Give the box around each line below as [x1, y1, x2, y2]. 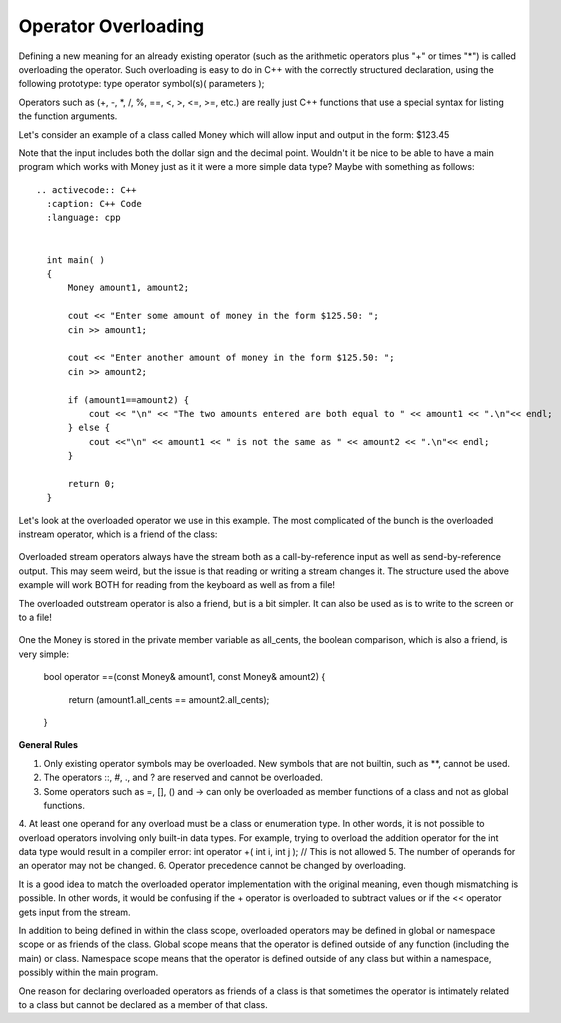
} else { [67, 422, 111, 434]
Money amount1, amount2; [67, 282, 190, 294]
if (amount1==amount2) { [67, 394, 190, 405]
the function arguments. [18, 110, 118, 122]
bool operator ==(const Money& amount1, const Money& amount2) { [43, 671, 326, 683]
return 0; [67, 478, 116, 489]
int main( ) [46, 254, 105, 265]
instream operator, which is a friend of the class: [18, 528, 218, 540]
